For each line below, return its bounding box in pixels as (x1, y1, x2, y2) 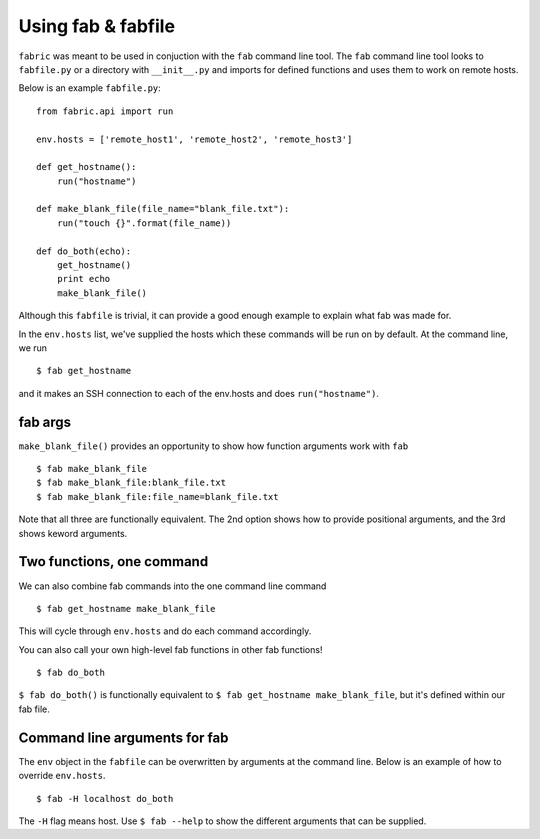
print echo (56, 273, 111, 285)
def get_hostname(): (36, 161, 137, 173)
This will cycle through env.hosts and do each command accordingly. (18, 625, 312, 637)
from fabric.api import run (36, 105, 174, 117)
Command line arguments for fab (18, 729, 229, 746)
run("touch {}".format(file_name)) (56, 217, 232, 229)
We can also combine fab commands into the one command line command (18, 580, 327, 592)
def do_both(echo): (36, 245, 132, 257)
